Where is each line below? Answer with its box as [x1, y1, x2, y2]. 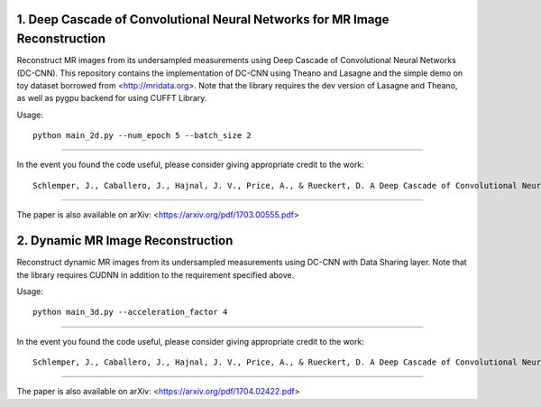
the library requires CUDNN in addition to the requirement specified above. [16, 269, 295, 280]
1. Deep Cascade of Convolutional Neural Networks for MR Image [16, 12, 390, 27]
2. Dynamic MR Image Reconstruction [16, 233, 234, 248]
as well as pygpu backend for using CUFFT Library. [16, 93, 207, 104]
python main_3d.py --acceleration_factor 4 [32, 307, 228, 318]
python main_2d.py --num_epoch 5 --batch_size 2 [32, 131, 252, 141]
